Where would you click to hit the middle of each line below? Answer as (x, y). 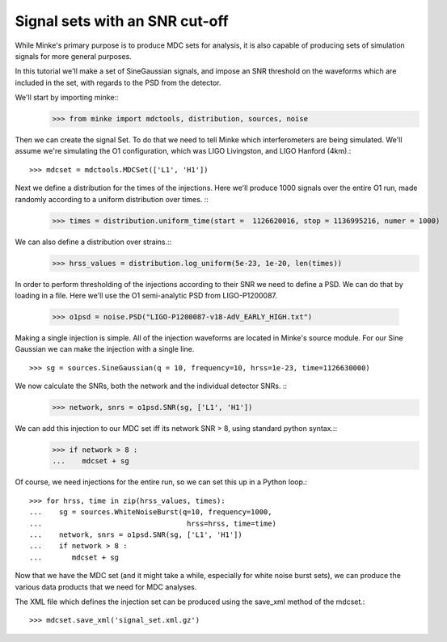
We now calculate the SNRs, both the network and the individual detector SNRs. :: (151, 386)
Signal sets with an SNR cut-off (122, 21)
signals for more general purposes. (74, 56)
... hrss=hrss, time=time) (153, 523)
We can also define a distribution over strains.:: (93, 242)
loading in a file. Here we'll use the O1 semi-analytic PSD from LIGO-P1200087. (146, 295)
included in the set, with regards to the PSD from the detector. (118, 82)
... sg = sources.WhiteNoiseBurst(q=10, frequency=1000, (151, 512)
